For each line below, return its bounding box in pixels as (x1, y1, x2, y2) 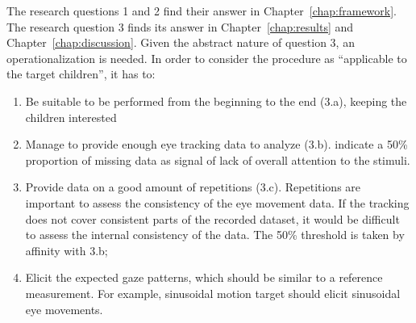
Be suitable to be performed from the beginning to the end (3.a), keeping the (25, 92, 407, 109)
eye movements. (25, 300, 103, 317)
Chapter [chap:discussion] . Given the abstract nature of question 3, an (6, 34, 355, 51)
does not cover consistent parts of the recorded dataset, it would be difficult (25, 210, 400, 227)
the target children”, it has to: (6, 65, 156, 82)
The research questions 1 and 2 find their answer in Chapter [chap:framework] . (6, 2, 397, 19)
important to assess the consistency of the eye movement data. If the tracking (25, 194, 410, 211)
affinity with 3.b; (25, 241, 108, 258)
